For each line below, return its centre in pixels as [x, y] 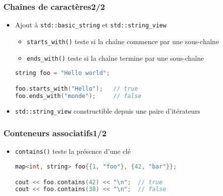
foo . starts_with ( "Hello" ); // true [76, 88]
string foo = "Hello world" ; [62, 73]
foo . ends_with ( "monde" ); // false [78, 96]
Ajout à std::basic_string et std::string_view [91, 25]
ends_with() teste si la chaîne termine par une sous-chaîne [115, 58]
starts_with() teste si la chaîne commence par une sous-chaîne [123, 41]
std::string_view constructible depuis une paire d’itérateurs [108, 111]
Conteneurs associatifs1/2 [55, 133]
